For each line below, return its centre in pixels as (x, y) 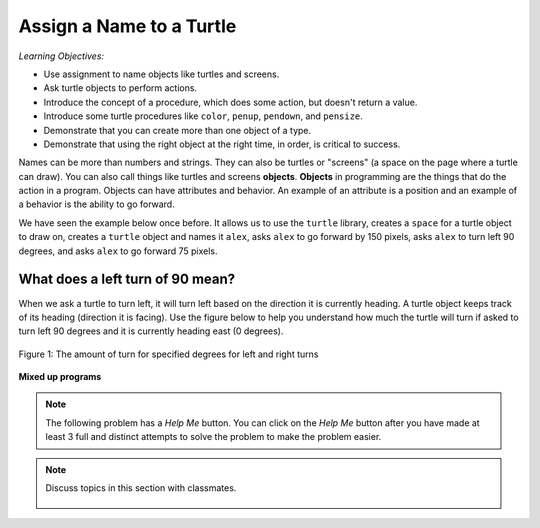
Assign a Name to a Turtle (127, 26)
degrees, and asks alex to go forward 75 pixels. (118, 251)
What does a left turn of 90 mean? (127, 279)
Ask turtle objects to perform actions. (120, 88)
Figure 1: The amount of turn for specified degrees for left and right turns (168, 354)
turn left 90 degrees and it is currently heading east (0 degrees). (151, 331)
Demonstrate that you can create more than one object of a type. (177, 130)
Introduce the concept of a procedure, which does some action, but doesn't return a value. (230, 102)
